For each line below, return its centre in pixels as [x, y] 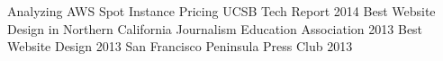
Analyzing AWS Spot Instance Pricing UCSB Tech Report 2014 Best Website [221, 11]
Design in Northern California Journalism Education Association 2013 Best [215, 28]
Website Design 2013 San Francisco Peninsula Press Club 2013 [180, 46]
